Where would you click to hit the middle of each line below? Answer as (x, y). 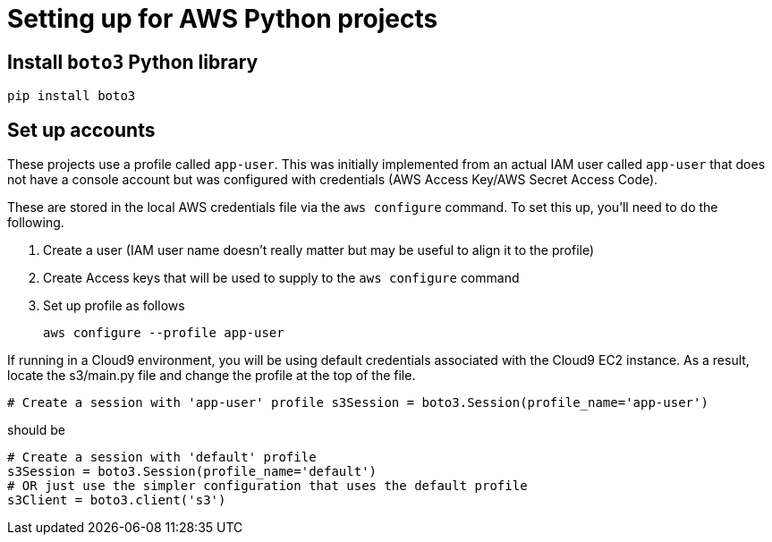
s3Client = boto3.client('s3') (117, 500)
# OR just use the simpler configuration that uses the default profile (267, 486)
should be (36, 430)
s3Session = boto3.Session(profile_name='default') (192, 472)
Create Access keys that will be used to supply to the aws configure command (281, 278)
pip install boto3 (72, 96)
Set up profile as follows (114, 306)
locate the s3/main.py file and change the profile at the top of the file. (212, 376)
